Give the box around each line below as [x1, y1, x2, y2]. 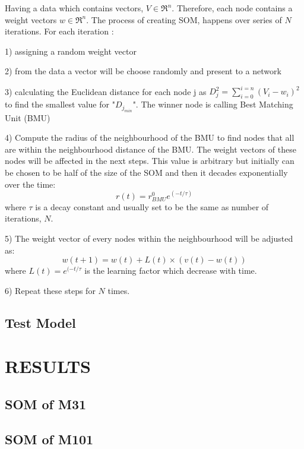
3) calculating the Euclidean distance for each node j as [5, 85, 207, 97]
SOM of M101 [5, 429, 94, 448]
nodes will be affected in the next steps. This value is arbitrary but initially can [5, 154, 294, 167]
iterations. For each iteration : [5, 25, 114, 37]
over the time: [5, 178, 56, 190]
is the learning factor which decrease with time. [84, 264, 257, 277]
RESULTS [5, 354, 91, 378]
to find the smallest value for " [5, 98, 115, 110]
